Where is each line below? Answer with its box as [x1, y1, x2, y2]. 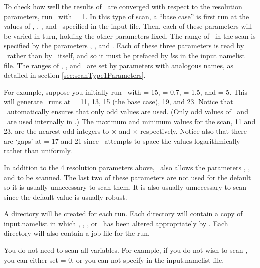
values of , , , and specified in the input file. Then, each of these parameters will [4, 21, 252, 31]
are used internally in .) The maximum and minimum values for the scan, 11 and [7, 116, 256, 126]
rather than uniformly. [4, 145, 72, 156]
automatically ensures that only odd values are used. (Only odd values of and [7, 106, 248, 116]
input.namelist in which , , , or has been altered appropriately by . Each [4, 218, 228, 228]
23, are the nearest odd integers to [4, 126, 109, 136]
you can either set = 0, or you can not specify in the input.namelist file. [4, 254, 224, 265]
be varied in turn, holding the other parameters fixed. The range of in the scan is [4, 30, 256, 41]
